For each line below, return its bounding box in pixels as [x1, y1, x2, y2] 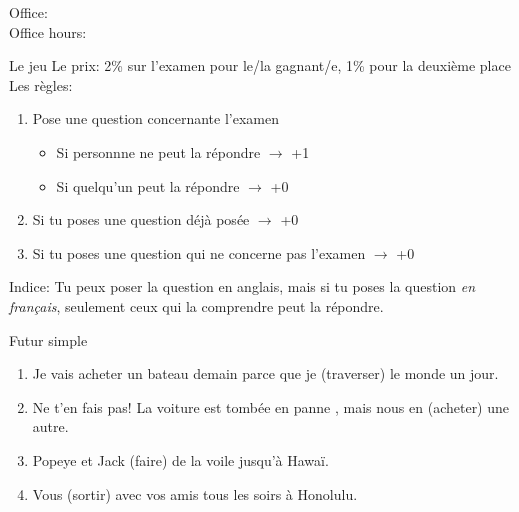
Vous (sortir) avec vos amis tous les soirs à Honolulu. [32, 483, 358, 504]
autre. [32, 416, 69, 437]
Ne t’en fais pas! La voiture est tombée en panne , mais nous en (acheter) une [32, 396, 510, 417]
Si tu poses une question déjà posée [32, 209, 250, 230]
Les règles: [9, 74, 73, 95]
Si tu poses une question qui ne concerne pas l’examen [32, 242, 366, 263]
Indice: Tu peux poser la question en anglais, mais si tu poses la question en [9, 276, 476, 297]
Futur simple [9, 329, 88, 350]
